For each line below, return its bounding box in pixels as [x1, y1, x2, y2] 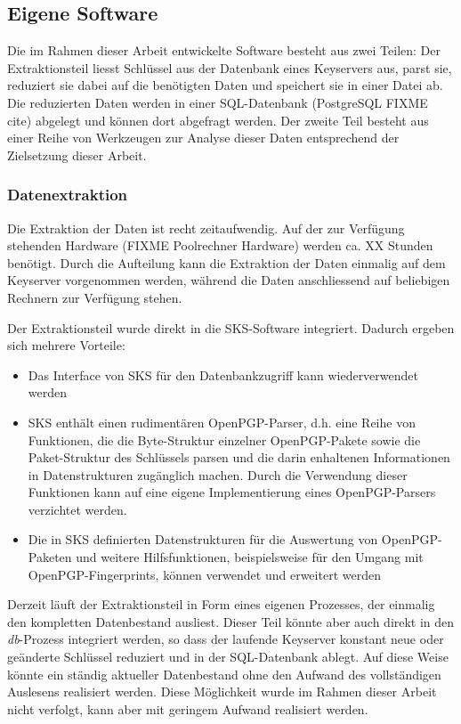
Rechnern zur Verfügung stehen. [7, 288, 182, 306]
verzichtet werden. [28, 500, 127, 518]
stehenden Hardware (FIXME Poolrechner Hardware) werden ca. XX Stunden [7, 236, 433, 255]
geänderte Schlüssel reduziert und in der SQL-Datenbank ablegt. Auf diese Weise [7, 647, 449, 666]
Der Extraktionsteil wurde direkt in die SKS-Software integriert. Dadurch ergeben [7, 318, 455, 337]
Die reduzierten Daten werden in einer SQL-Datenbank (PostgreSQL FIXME [7, 93, 428, 111]
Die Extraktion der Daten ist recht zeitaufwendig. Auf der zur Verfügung [7, 218, 405, 237]
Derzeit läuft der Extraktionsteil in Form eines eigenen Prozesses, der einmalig [7, 595, 435, 614]
